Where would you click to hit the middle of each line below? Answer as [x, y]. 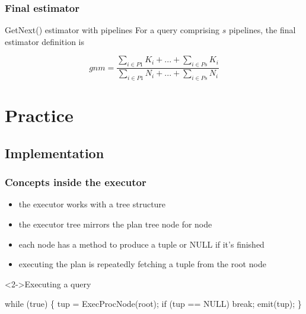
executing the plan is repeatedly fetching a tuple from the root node [142, 264]
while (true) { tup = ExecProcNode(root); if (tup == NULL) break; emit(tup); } [153, 304]
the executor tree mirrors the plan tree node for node [115, 224]
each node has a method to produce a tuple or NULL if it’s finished [141, 244]
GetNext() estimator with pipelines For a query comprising [112, 30]
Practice [39, 115]
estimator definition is [44, 41]
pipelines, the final [262, 30]
